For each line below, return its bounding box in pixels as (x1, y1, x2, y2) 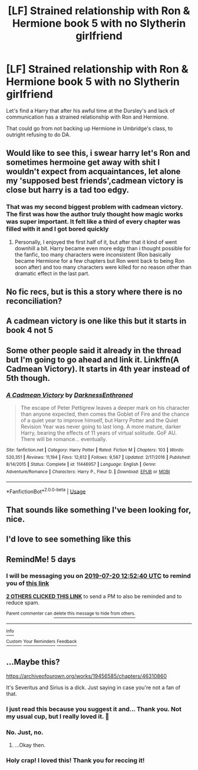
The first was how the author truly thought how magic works (6, 210, 183, 218)
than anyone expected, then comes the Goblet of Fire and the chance (20, 410, 190, 417)
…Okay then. (14, 742, 46, 749)
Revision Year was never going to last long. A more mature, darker (20, 423, 181, 430)
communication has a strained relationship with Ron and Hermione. (6, 113, 169, 120)
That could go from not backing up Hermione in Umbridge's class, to (6, 125, 173, 132)
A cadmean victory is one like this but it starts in (6, 316, 187, 326)
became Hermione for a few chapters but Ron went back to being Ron (14, 257, 184, 264)
